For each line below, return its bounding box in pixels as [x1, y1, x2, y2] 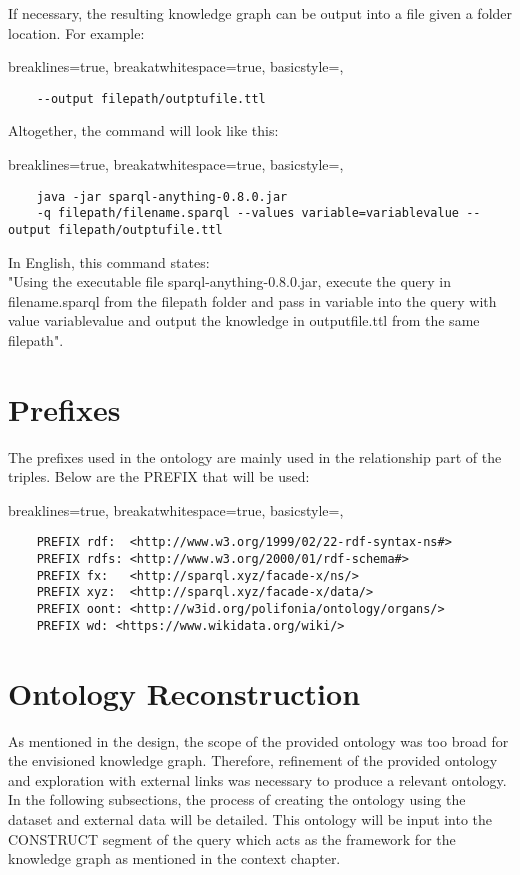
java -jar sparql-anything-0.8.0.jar [36, 189, 288, 204]
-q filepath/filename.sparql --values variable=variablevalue [36, 206, 460, 221]
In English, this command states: [8, 251, 210, 272]
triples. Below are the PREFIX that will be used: [8, 466, 310, 487]
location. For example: [8, 22, 145, 43]
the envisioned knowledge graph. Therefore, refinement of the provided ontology [8, 750, 498, 771]
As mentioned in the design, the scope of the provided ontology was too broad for [8, 730, 509, 751]
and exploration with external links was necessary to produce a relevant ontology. [8, 769, 507, 790]
